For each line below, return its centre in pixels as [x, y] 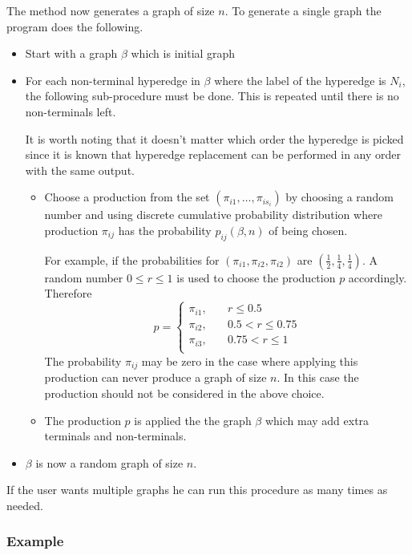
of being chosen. [308, 230]
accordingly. [378, 277]
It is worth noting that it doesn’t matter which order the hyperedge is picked [214, 138]
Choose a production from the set [127, 197]
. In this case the [318, 377]
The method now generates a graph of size [111, 10]
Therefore [68, 293]
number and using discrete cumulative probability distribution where [213, 215]
